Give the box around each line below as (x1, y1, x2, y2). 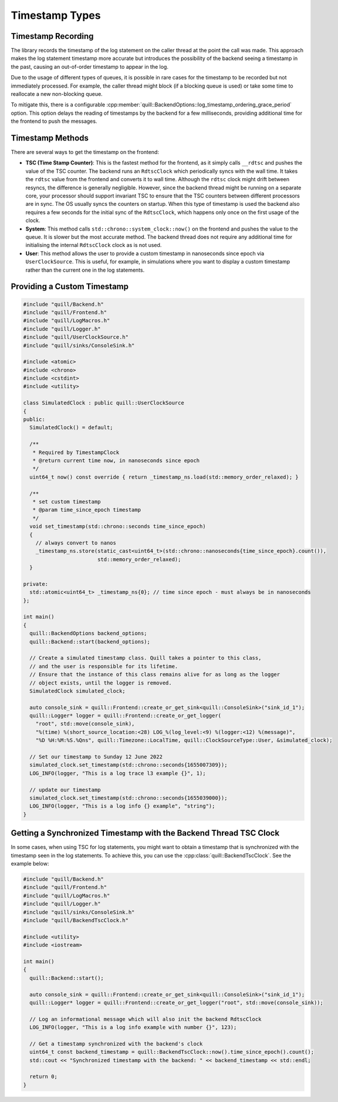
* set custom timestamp (32, 498, 101, 505)
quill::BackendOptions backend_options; (29, 630, 147, 637)
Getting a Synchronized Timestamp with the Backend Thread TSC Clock (11, 828, 280, 838)
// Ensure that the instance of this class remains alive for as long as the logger (29, 671, 280, 678)
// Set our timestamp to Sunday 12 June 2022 (29, 753, 163, 760)
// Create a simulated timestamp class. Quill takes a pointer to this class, (29, 654, 262, 662)
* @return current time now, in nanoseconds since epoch (32, 457, 200, 464)
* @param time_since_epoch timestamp (32, 506, 141, 513)
